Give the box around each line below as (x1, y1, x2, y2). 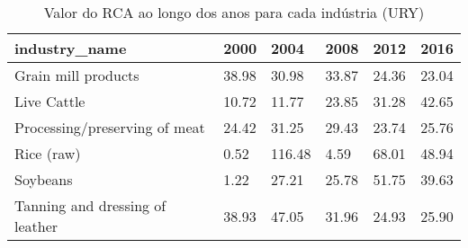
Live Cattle (14, 91, 85, 111)
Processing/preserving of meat (14, 117, 205, 137)
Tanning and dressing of (14, 195, 166, 216)
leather (14, 216, 58, 236)
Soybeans (14, 169, 73, 190)
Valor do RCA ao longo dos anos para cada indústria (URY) (43, 2, 425, 22)
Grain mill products (14, 65, 139, 85)
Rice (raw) (14, 143, 81, 164)
